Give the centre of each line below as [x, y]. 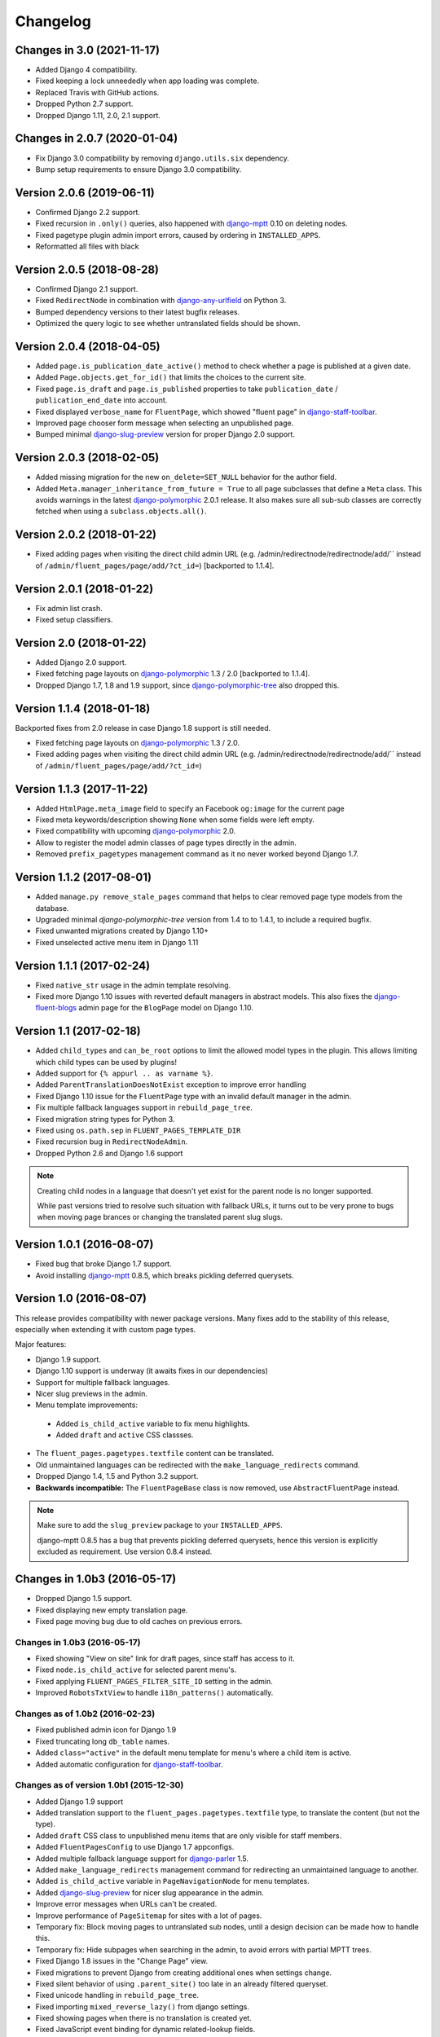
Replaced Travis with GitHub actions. [97, 92]
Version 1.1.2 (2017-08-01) [84, 877]
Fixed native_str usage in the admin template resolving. [133, 985]
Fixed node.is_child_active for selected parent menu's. [136, 1670]
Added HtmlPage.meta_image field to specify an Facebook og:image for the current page [190, 808]
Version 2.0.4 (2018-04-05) [88, 346]
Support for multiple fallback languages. [103, 1382]
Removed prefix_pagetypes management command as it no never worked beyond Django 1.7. [197, 854]
